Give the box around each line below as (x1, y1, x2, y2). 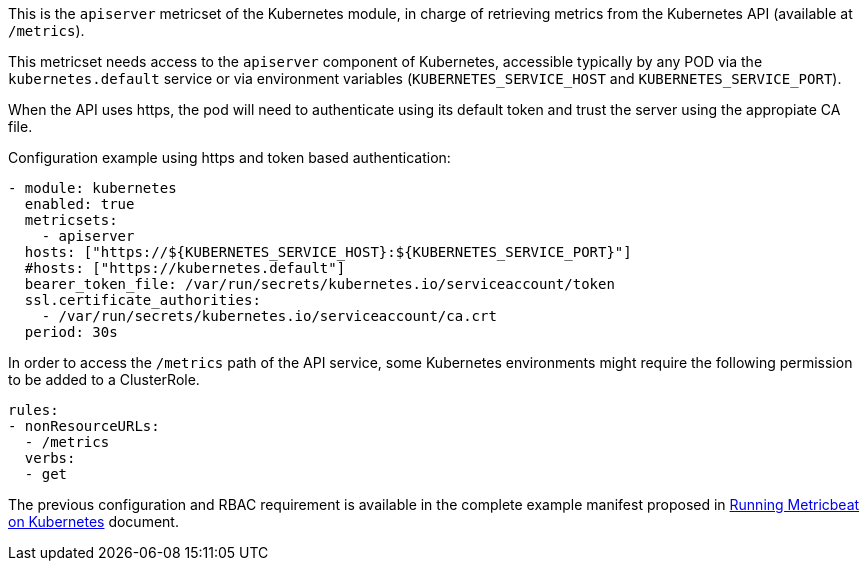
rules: (8, 402, 59, 418)
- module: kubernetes (8, 180, 177, 196)
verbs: (24, 450, 76, 466)
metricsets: (24, 212, 118, 228)
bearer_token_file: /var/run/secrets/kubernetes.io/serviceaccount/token (24, 276, 615, 292)
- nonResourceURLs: (8, 418, 160, 434)
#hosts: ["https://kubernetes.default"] (24, 260, 346, 276)
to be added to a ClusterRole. (8, 371, 200, 388)
